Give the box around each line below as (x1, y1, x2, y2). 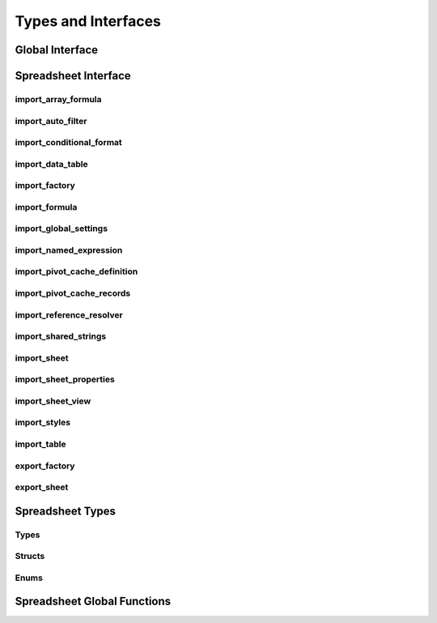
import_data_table (15, 158, 88, 169)
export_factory (15, 460, 75, 472)
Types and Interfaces (15, 12, 161, 30)
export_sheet (15, 482, 69, 493)
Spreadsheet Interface (15, 69, 131, 83)
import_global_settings (15, 223, 108, 234)
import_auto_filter (15, 115, 87, 126)
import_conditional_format (15, 137, 123, 148)
